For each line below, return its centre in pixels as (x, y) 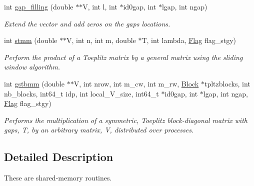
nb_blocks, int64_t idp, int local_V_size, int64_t (81, 93)
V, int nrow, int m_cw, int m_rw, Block (136, 83)
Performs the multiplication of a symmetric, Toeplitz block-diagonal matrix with (126, 120)
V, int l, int (100, 6)
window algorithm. (32, 67)
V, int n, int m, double (101, 40)
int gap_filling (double (39, 6)
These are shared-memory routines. (58, 178)
